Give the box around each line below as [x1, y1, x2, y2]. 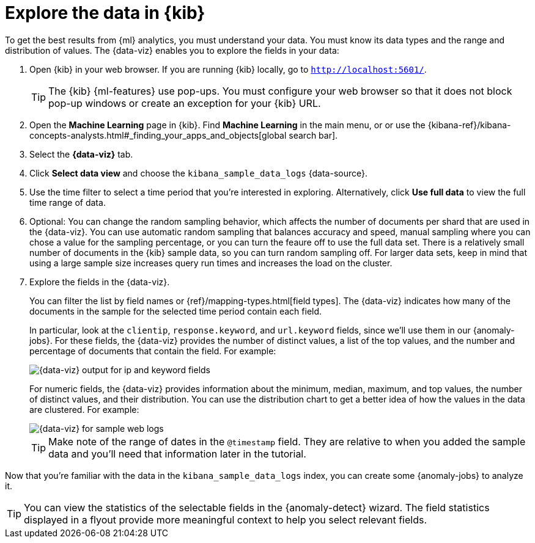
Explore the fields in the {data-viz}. [29, 276, 170, 287]
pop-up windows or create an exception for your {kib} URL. [48, 97, 321, 109]
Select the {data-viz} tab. [29, 148, 133, 159]
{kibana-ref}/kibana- [427, 119, 511, 130]
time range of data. [29, 197, 106, 208]
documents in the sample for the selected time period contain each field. [29, 305, 322, 316]
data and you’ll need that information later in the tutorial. [48, 447, 306, 460]
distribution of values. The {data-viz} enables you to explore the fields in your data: [5, 45, 339, 56]
